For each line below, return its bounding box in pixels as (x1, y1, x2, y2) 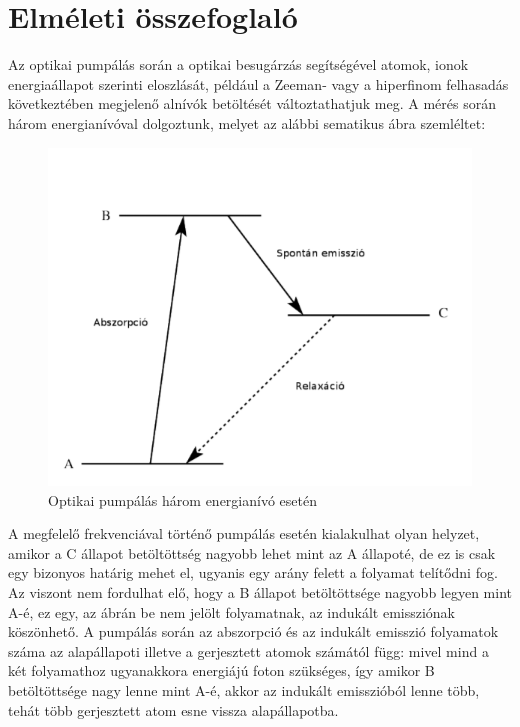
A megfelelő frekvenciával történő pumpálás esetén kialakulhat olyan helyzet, (8, 523, 480, 544)
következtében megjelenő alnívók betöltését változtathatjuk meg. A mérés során (8, 93, 496, 114)
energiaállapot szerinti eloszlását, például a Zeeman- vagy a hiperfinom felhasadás (8, 73, 509, 94)
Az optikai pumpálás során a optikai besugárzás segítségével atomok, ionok (8, 54, 469, 75)
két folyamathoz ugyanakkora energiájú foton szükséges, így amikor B (8, 660, 435, 681)
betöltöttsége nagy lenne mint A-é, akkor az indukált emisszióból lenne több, (8, 680, 480, 701)
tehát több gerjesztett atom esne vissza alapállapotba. (8, 699, 339, 720)
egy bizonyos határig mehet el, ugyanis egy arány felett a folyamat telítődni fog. (8, 562, 498, 583)
